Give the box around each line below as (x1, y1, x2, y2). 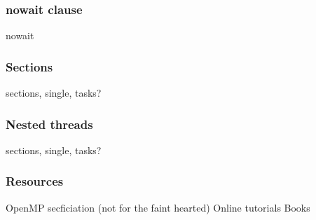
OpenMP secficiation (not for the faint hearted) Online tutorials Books (6, 200, 310, 214)
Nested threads (6, 115, 93, 132)
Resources (6, 172, 64, 190)
